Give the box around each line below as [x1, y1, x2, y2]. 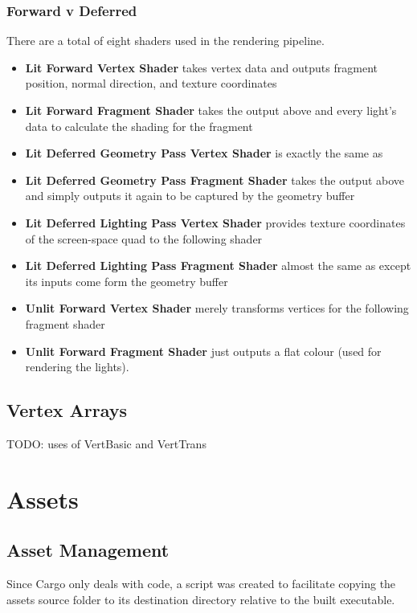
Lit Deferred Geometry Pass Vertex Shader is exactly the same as [25, 145, 383, 161]
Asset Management [6, 537, 170, 562]
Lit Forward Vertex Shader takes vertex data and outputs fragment [25, 59, 378, 76]
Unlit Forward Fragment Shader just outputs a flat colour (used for [25, 342, 382, 359]
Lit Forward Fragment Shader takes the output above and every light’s [25, 102, 397, 118]
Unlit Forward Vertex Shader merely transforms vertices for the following [25, 300, 409, 317]
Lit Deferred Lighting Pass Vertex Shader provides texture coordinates [25, 214, 406, 231]
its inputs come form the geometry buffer [25, 272, 228, 289]
